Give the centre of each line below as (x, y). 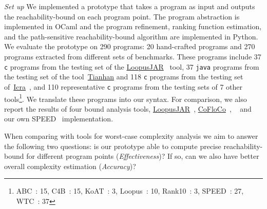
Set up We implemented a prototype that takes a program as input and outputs (130, 6)
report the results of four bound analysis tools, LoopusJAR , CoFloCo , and (128, 108)
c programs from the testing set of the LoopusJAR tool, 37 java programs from (132, 66)
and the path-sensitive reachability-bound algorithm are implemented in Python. (131, 36)
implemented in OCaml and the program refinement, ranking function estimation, (133, 26)
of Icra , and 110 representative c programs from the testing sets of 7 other (123, 86)
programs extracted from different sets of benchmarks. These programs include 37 (133, 56)
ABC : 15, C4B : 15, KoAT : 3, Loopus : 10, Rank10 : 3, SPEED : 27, (130, 191)
